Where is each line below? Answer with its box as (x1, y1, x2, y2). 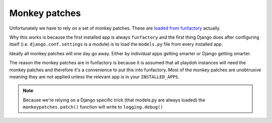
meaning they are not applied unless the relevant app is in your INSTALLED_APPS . (9, 73, 180, 80)
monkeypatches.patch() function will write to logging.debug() (23, 104, 163, 110)
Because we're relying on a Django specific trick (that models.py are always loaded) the (23, 97, 206, 103)
